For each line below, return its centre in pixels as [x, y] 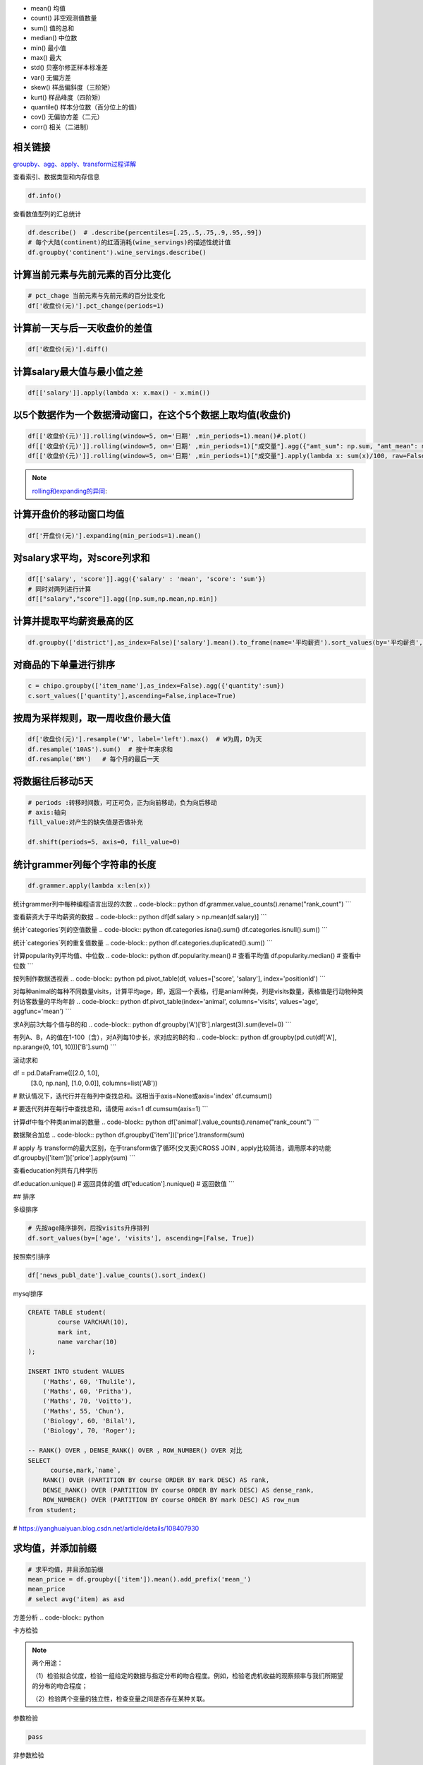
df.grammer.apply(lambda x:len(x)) [89, 885]
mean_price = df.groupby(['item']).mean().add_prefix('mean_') [140, 1579]
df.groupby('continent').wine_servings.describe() [117, 252]
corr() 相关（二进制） [62, 126]
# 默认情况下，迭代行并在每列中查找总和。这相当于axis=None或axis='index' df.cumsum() [143, 1096]
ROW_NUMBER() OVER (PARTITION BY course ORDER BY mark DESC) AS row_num [171, 1500]
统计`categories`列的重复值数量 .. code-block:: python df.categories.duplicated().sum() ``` [143, 943]
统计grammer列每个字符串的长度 [85, 864]
